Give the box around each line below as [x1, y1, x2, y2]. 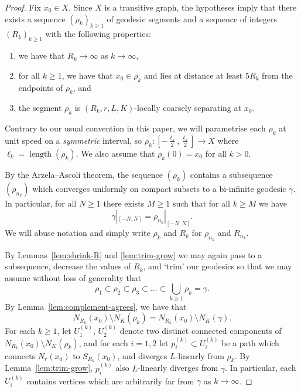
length [29, 150, 52, 158]
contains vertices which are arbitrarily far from [26, 374, 194, 387]
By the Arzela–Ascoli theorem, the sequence [5, 168, 163, 180]
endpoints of [18, 81, 63, 93]
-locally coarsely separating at [134, 102, 241, 114]
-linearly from [175, 349, 224, 361]
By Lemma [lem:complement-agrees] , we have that [5, 300, 187, 312]
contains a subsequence [190, 168, 273, 180]
